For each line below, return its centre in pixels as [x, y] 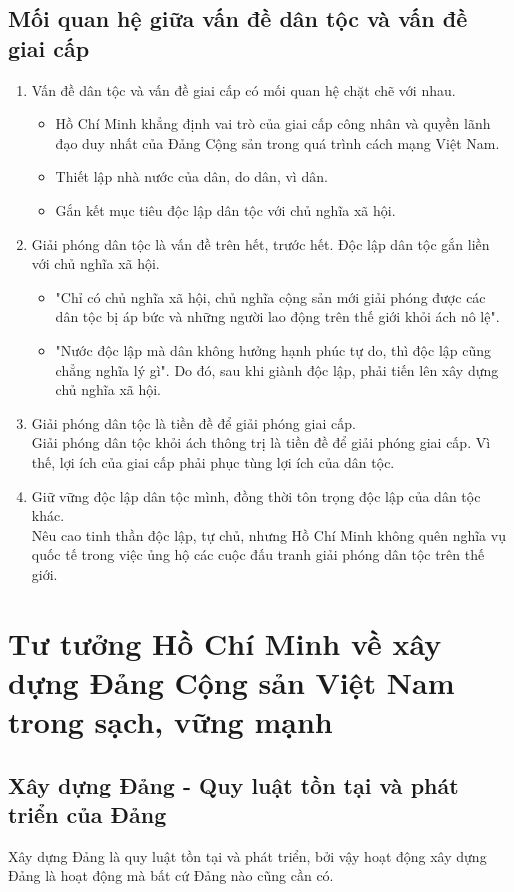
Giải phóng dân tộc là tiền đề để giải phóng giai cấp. [193, 422]
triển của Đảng [87, 814]
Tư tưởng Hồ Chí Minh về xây [225, 642]
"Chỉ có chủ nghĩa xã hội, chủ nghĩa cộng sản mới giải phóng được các [270, 296]
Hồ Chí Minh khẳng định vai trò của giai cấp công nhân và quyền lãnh [273, 123]
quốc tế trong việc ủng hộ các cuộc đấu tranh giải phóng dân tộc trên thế [258, 554]
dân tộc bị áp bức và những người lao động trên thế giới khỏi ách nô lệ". [277, 316]
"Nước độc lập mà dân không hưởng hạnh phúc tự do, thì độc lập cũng [273, 349]
